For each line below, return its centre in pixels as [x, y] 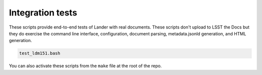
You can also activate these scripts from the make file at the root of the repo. [85, 66]
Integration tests [43, 13]
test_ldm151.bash [40, 53]
